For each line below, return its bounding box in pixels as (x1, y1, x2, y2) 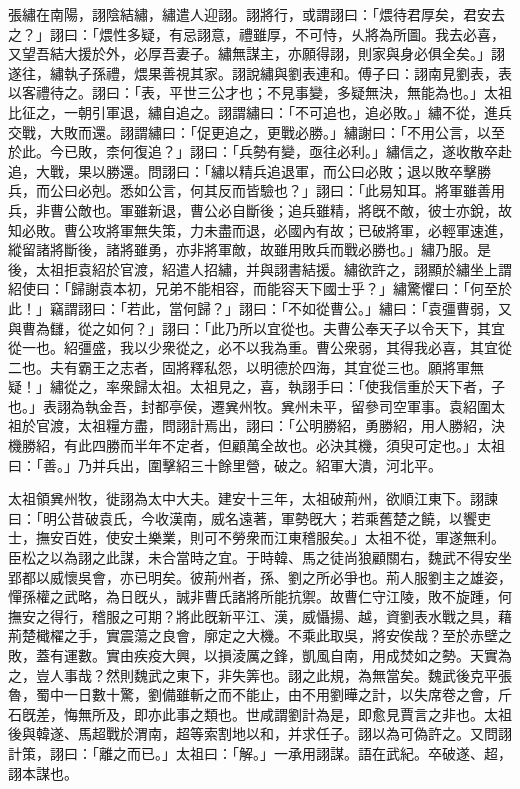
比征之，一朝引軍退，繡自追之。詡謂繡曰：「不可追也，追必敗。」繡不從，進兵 (8, 101, 512, 122)
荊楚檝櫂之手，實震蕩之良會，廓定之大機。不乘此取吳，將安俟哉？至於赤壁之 (8, 625, 512, 646)
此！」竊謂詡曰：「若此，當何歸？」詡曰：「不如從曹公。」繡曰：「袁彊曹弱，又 (8, 297, 512, 318)
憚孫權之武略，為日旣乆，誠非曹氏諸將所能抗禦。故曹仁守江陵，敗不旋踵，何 (8, 586, 512, 607)
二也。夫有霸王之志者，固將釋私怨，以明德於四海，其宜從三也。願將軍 (8, 356, 470, 377)
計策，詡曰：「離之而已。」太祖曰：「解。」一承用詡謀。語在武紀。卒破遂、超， (8, 742, 512, 763)
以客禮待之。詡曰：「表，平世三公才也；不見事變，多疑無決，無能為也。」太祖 (8, 82, 512, 103)
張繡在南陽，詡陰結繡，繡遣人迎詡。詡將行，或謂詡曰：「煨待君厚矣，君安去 (8, 4, 505, 24)
